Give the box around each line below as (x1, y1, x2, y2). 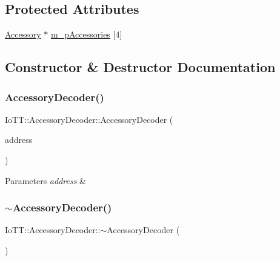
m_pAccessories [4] (51, 28, 122, 41)
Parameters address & (5, 174, 86, 187)
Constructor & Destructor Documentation (5, 58, 276, 76)
